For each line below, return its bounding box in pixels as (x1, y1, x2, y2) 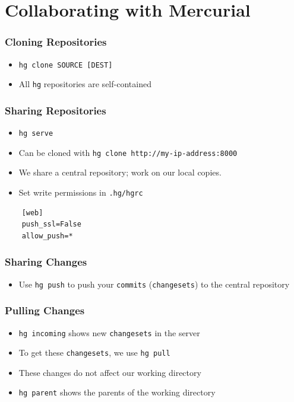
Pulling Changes (5, 303, 85, 318)
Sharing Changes (5, 254, 87, 269)
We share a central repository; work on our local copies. (18, 166, 222, 178)
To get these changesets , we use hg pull (18, 346, 170, 359)
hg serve (18, 129, 53, 138)
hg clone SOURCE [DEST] (18, 60, 113, 69)
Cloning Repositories (5, 34, 107, 49)
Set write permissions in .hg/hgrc (18, 186, 143, 199)
